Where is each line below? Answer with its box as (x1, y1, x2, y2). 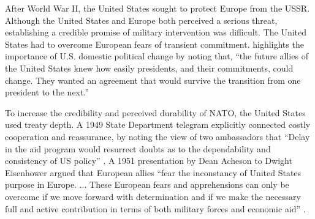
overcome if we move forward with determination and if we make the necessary (5, 190, 301, 202)
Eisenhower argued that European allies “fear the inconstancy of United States (5, 166, 302, 179)
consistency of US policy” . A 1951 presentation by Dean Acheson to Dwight (5, 154, 292, 167)
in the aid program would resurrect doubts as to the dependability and (5, 142, 271, 155)
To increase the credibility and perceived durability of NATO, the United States (5, 106, 306, 119)
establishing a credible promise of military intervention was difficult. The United (5, 26, 307, 39)
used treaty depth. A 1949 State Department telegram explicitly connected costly (5, 118, 311, 131)
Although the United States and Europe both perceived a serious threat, (5, 13, 278, 26)
